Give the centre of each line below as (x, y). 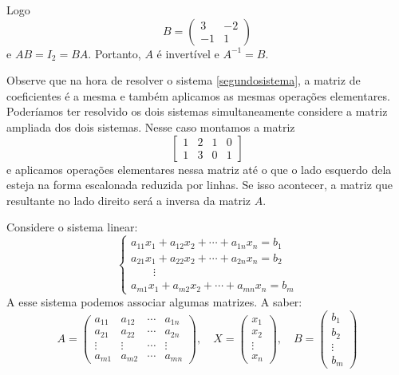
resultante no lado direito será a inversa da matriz (129, 200)
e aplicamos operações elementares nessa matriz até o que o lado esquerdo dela (199, 169)
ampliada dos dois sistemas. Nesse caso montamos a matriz (151, 126)
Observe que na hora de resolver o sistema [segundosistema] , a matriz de (184, 80)
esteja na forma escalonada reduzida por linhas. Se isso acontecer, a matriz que (199, 185)
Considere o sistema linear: (72, 227)
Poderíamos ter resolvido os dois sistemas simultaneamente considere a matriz (197, 111)
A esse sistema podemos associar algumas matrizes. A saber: (154, 301)
